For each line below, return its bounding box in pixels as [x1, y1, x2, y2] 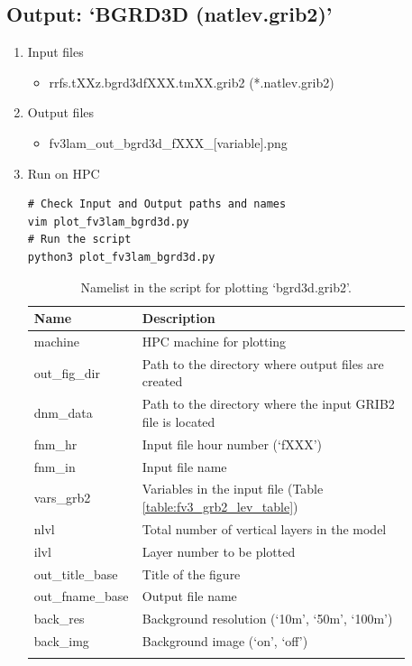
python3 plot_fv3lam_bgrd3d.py [27, 250, 215, 264]
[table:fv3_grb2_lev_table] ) [142, 496, 298, 515]
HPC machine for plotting [142, 331, 287, 350]
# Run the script [27, 233, 132, 246]
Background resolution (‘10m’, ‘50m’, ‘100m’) [142, 609, 393, 628]
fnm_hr [33, 434, 78, 453]
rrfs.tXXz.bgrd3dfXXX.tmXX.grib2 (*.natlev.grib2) [49, 72, 334, 91]
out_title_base [33, 564, 118, 583]
